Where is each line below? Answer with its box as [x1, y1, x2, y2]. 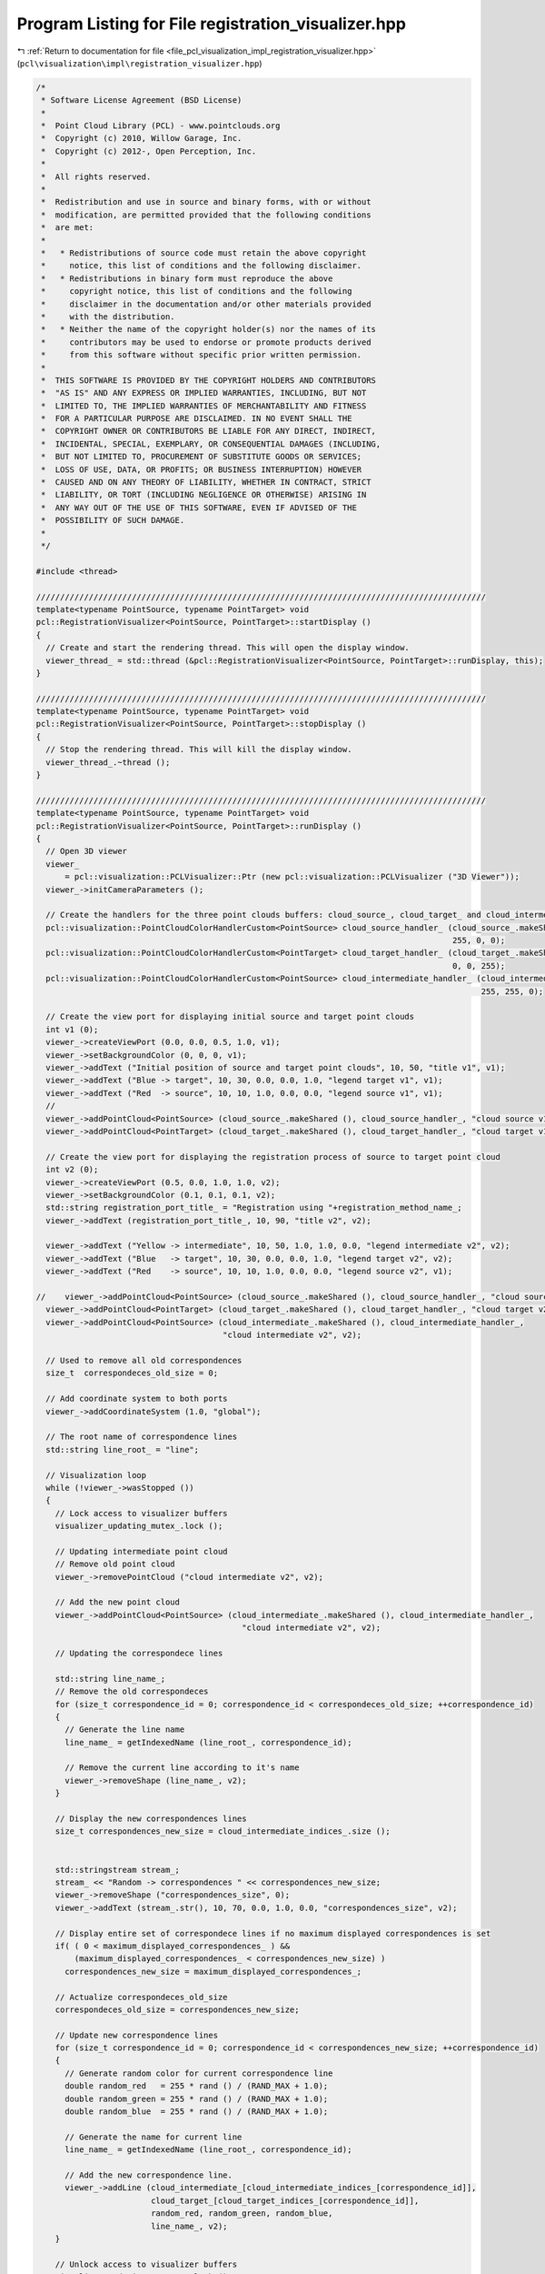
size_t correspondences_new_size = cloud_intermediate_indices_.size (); [54, 1826, 391, 1836]
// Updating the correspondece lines [54, 1647, 223, 1658]
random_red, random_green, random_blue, [150, 2209, 333, 2219]
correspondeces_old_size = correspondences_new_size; [54, 2004, 300, 2015]
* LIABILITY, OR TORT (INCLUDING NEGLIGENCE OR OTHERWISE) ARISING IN [41, 489, 367, 500]
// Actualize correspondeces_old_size [54, 1992, 228, 2002]
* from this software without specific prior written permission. [41, 350, 362, 360]
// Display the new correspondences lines [54, 1814, 247, 1824]
